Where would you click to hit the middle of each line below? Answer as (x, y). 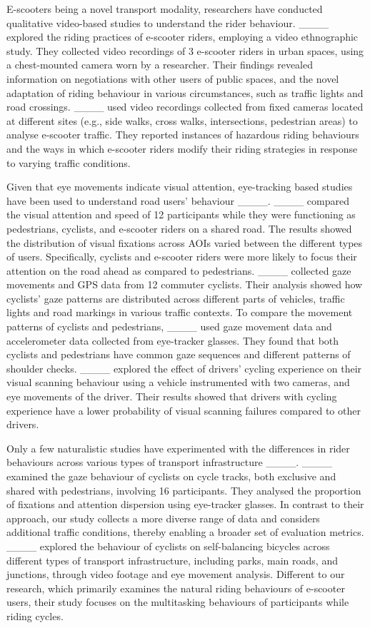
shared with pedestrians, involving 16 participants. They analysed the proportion (184, 490)
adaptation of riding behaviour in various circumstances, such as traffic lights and (185, 92)
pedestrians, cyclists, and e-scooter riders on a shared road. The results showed (179, 228)
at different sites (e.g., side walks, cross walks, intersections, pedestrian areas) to (182, 120)
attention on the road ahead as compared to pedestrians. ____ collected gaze (179, 270)
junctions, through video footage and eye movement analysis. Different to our (176, 574)
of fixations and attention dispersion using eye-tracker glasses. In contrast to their (185, 504)
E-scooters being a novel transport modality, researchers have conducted (165, 9)
